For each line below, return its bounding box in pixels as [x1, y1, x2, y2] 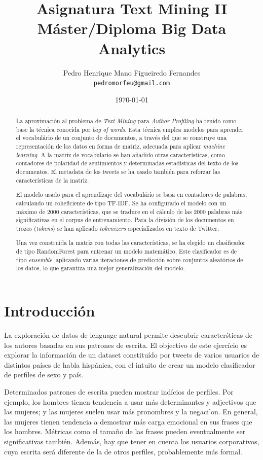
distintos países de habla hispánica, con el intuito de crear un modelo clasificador [4, 359, 255, 370]
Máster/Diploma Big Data [37, 18, 227, 39]
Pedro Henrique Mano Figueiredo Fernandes [63, 67, 201, 78]
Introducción [4, 300, 95, 321]
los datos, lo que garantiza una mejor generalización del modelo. [16, 264, 185, 272]
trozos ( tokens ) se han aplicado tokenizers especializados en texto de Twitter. [16, 224, 219, 232]
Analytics [98, 38, 166, 58]
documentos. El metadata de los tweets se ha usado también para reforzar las [16, 167, 220, 176]
